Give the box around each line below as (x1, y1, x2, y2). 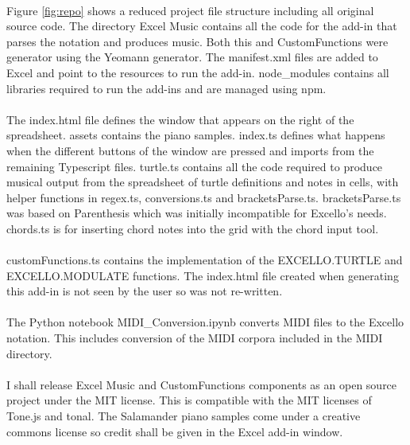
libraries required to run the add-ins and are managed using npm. (6, 80, 327, 96)
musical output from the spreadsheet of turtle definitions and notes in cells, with (6, 174, 399, 190)
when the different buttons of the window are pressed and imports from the (6, 142, 374, 158)
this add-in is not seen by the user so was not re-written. (6, 283, 283, 299)
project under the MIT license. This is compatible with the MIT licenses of (6, 392, 372, 408)
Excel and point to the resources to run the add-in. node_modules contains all (6, 64, 389, 80)
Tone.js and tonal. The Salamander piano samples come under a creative (6, 408, 361, 424)
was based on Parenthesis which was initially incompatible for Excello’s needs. (6, 205, 387, 221)
